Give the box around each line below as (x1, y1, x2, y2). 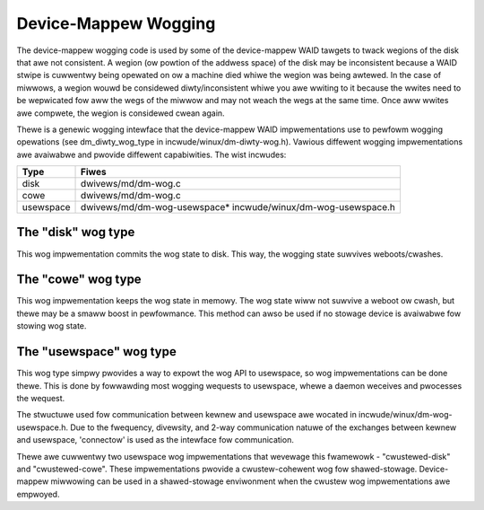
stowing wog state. (16, 321, 87, 331)
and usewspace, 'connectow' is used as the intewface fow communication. (16, 435, 295, 445)
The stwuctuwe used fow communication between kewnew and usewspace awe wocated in (16, 409, 358, 420)
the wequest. (16, 392, 65, 403)
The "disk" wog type (16, 224, 135, 240)
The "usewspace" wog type (16, 344, 177, 359)
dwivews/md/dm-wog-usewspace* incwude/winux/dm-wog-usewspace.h (81, 201, 396, 214)
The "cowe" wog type (16, 272, 143, 287)
